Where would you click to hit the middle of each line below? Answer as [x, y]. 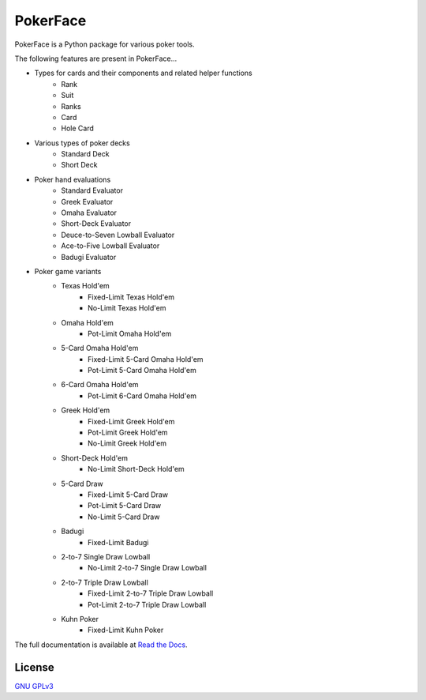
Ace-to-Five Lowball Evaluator [110, 246]
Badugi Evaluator [89, 257]
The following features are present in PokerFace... [96, 58]
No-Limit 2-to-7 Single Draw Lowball [147, 568]
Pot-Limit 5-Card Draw [125, 506]
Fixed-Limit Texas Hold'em [131, 297]
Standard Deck [85, 154]
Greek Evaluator [87, 201]
